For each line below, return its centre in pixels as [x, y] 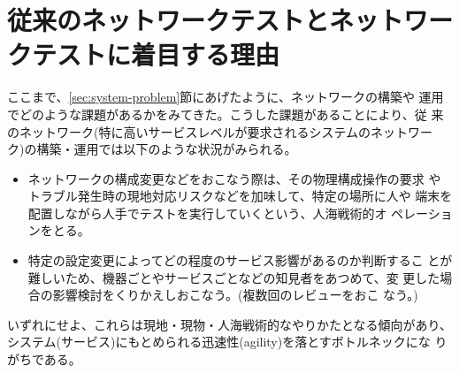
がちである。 [44, 359]
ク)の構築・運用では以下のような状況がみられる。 [152, 149]
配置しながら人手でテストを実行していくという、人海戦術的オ [207, 213]
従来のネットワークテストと [168, 20]
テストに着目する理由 [156, 54]
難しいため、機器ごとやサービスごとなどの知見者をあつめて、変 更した [234, 277]
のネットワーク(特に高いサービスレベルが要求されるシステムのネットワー [220, 131]
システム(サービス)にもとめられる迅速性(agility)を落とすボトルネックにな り [227, 342]
